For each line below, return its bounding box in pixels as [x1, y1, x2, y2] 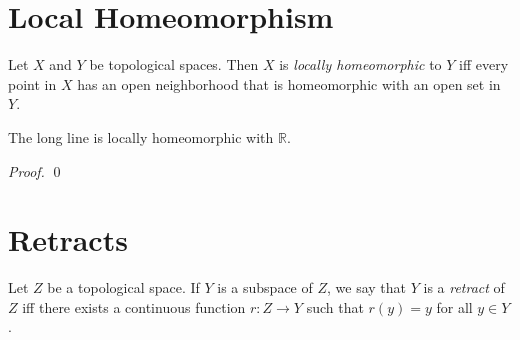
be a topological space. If [47, 277, 200, 298]
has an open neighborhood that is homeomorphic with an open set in [77, 73, 501, 94]
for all [436, 296, 473, 317]
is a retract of [423, 277, 505, 298]
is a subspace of [217, 277, 313, 298]
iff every [459, 54, 509, 75]
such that [306, 296, 364, 317]
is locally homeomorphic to [279, 54, 442, 75]
